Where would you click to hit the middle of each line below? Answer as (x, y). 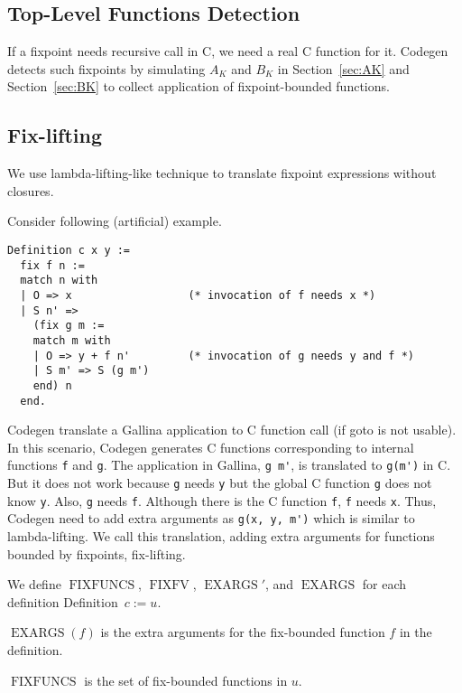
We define (34, 584)
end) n (52, 385)
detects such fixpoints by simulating (106, 68)
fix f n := (52, 265)
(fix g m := (69, 326)
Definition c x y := (69, 250)
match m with (72, 340)
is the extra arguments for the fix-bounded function (243, 632)
